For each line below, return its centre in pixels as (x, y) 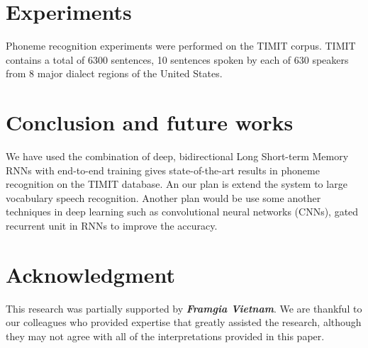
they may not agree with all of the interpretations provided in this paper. (165, 336)
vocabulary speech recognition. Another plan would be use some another (163, 197)
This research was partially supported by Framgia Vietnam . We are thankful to (184, 308)
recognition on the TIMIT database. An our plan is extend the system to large (177, 184)
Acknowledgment (90, 274)
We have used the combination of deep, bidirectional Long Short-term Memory (177, 156)
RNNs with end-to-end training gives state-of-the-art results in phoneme (163, 170)
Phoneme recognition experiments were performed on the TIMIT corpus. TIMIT (181, 46)
